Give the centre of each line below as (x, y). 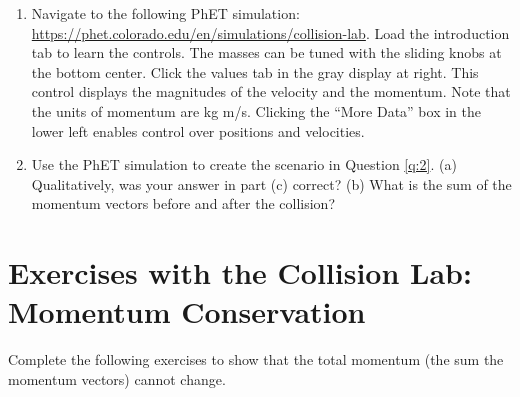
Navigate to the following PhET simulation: (165, 13)
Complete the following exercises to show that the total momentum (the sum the (256, 359)
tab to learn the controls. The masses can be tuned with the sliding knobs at (266, 52)
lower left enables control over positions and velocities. (198, 130)
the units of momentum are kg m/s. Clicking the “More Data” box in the (256, 110)
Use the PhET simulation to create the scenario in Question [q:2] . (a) (244, 164)
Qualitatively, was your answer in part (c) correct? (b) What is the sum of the (271, 183)
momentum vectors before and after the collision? (183, 203)
